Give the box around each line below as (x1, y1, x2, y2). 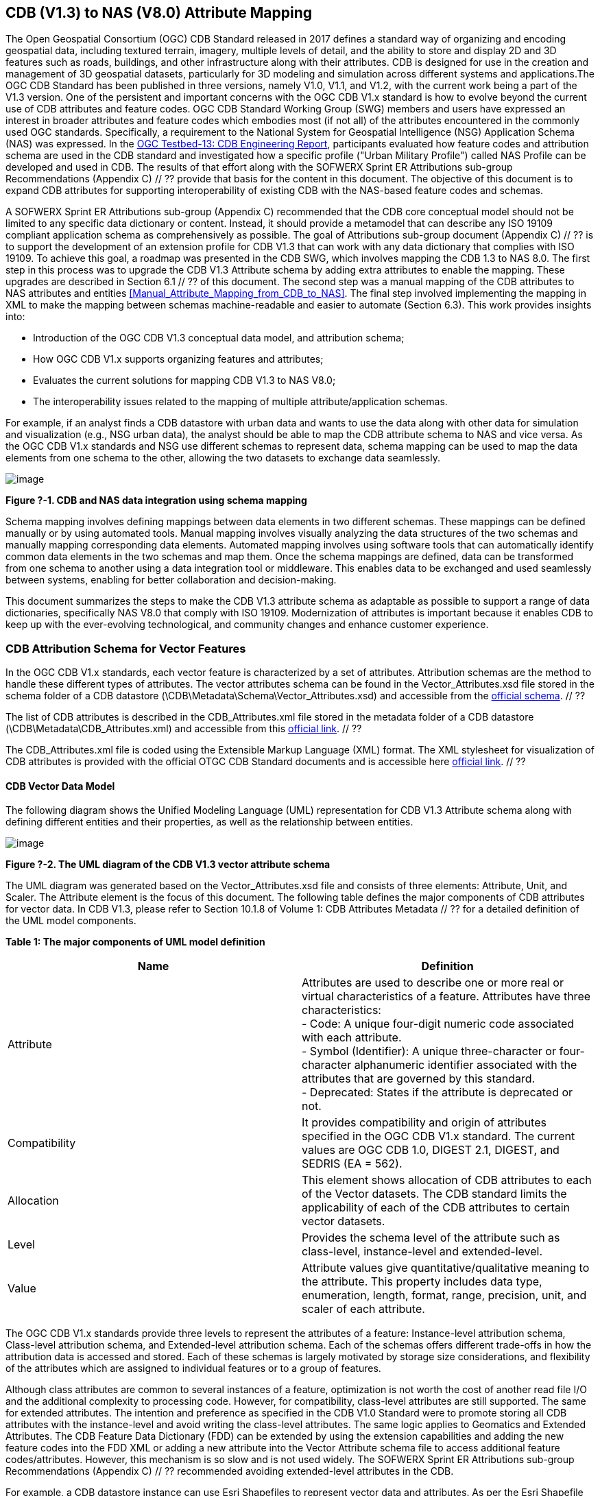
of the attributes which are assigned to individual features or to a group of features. (5, 1362, 381, 1375)
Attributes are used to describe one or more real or (302, 976, 564, 990)
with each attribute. (302, 1030, 402, 1045)
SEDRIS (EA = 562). (302, 1157, 403, 1171)
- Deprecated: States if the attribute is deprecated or (302, 1085, 573, 1100)
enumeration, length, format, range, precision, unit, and (302, 1288, 587, 1303)
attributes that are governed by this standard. (302, 1072, 536, 1086)
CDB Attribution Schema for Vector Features (5, 641, 246, 655)
